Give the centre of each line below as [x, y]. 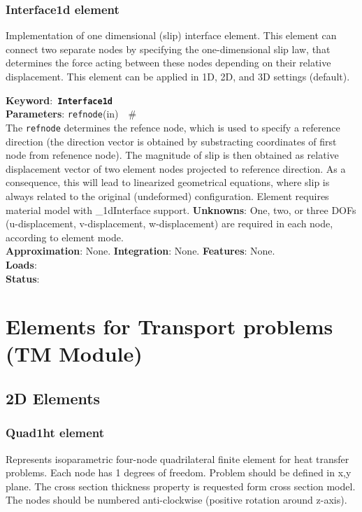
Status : [23, 278]
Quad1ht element [55, 433]
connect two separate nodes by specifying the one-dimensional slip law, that [168, 49]
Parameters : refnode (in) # [71, 114]
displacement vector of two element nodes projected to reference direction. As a [176, 168]
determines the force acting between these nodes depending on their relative [168, 63]
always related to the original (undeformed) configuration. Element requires [167, 195]
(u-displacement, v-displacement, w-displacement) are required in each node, [169, 223]
